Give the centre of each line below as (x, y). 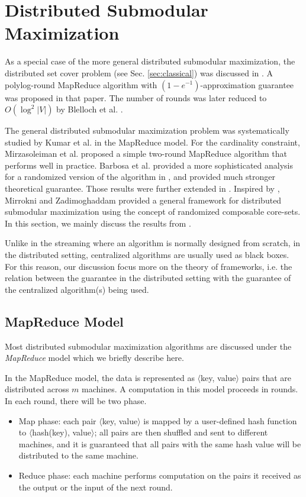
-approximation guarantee (247, 84)
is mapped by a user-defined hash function (220, 420)
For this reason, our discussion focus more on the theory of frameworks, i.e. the (149, 266)
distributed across (37, 389)
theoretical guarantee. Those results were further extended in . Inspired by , (142, 188)
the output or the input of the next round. (96, 487)
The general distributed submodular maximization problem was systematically (147, 130)
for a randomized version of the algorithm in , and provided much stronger (140, 177)
